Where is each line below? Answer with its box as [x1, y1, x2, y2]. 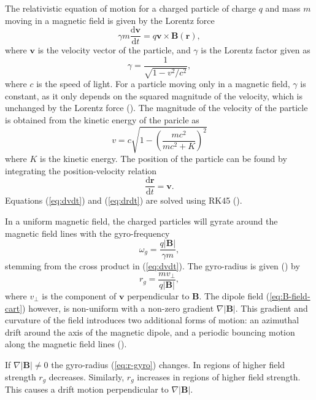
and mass [265, 2, 301, 14]
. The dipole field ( [199, 289, 270, 302]
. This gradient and [235, 301, 308, 314]
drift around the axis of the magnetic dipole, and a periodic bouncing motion [5, 325, 295, 338]
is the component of [42, 289, 117, 302]
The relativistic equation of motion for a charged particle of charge [5, 2, 256, 14]
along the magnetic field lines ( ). [5, 337, 127, 350]
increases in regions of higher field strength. [137, 370, 301, 383]
